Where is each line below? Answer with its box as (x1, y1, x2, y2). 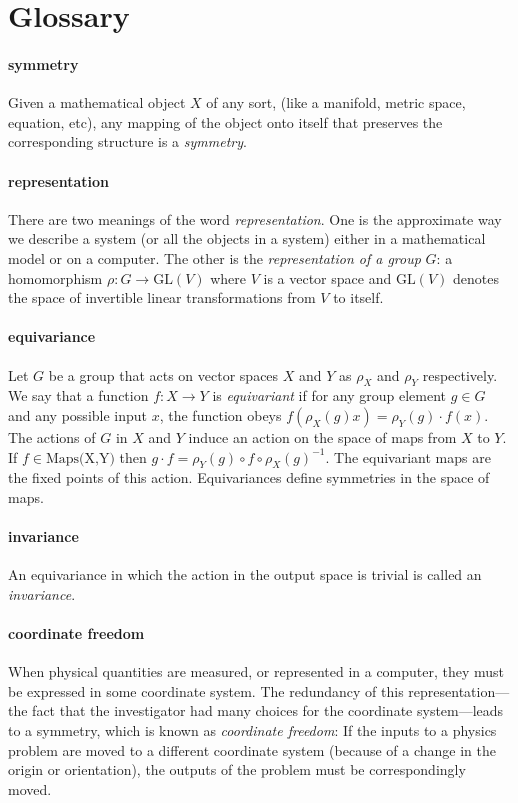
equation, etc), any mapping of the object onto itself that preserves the (8, 111, 443, 132)
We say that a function (8, 385, 149, 406)
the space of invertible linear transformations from (8, 287, 316, 308)
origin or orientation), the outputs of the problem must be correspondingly (8, 759, 466, 780)
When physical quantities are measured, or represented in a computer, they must (8, 661, 505, 682)
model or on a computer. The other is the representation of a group (8, 247, 421, 268)
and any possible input (8, 404, 148, 425)
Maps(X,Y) (45, 451, 115, 466)
